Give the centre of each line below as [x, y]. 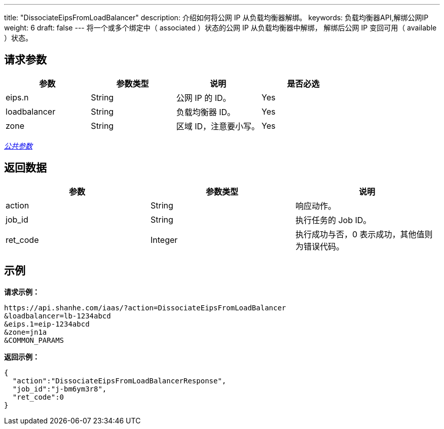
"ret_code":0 [38, 397]
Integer [164, 240]
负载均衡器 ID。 [206, 112]
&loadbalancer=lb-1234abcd [58, 316]
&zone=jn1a [26, 332]
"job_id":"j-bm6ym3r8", [60, 389]
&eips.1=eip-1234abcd [47, 324]
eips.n [17, 97]
